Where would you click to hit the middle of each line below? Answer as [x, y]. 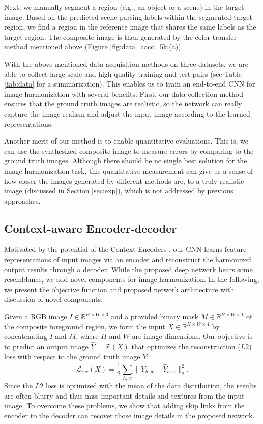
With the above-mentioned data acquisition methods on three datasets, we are [126, 63]
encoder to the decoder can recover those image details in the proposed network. [129, 415]
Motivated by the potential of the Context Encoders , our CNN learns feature [125, 249]
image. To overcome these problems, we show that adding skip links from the [124, 405]
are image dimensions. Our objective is [192, 336]
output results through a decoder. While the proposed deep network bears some [128, 269]
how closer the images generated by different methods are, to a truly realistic [124, 180]
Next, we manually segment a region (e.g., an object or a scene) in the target [124, 7]
